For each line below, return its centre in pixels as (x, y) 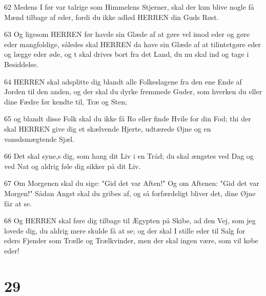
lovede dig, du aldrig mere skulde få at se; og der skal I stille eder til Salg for (125, 230)
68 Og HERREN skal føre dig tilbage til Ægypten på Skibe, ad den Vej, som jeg (130, 220)
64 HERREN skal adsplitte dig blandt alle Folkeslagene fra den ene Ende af (123, 81)
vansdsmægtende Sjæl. (39, 139)
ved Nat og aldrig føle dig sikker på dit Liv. (73, 166)
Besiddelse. (21, 64)
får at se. (18, 203)
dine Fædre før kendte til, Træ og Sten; (66, 101)
